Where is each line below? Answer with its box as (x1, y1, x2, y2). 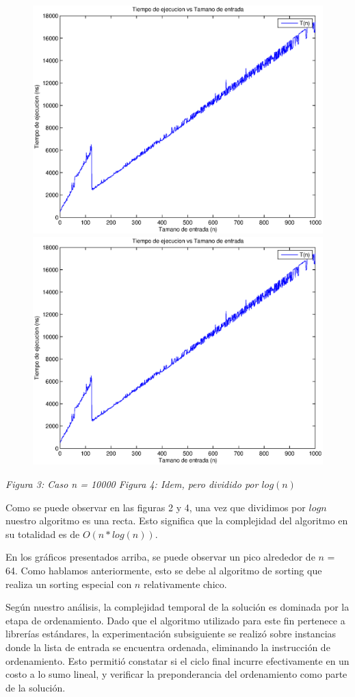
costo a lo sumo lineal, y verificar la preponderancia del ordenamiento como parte (5, 667, 347, 681)
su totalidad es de (5, 526, 80, 541)
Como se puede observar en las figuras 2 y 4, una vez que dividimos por (5, 500, 306, 514)
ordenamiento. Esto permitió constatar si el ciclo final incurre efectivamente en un (5, 653, 350, 668)
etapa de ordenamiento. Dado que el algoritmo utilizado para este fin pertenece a (5, 613, 345, 627)
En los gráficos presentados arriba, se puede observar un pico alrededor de (5, 550, 315, 564)
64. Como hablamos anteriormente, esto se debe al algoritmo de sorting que (5, 563, 322, 577)
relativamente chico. (143, 576, 227, 591)
